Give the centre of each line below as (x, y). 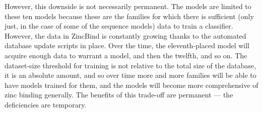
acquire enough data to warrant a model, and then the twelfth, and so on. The (126, 55)
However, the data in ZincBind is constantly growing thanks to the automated (125, 35)
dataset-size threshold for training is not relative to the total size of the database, (130, 65)
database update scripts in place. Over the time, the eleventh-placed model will (127, 45)
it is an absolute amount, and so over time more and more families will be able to (130, 75)
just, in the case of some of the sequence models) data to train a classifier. (119, 26)
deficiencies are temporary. (46, 104)
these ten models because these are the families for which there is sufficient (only (129, 16)
